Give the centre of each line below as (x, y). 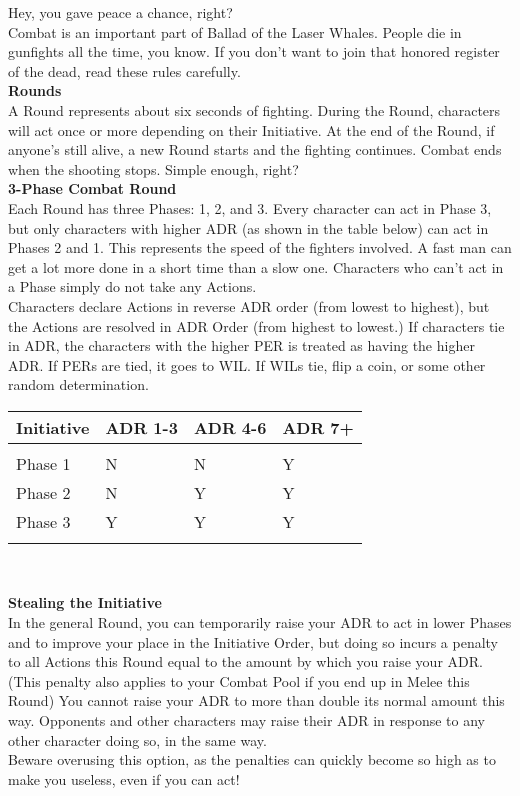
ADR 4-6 (230, 427)
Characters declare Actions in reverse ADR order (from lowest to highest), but (249, 305)
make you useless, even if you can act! (124, 778)
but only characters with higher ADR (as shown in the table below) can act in (248, 227)
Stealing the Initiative (85, 602)
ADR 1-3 (141, 427)
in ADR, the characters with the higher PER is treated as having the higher (241, 345)
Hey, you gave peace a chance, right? (120, 12)
